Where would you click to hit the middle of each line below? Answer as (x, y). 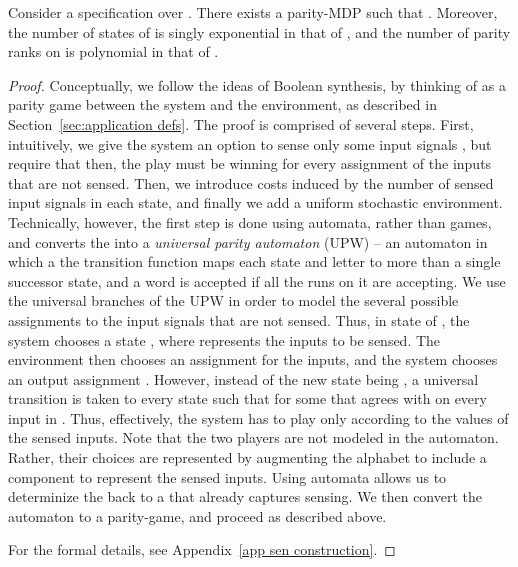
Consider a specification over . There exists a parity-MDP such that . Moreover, (253, 12)
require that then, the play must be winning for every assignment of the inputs (250, 163)
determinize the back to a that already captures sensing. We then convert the (245, 496)
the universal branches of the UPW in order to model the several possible (233, 300)
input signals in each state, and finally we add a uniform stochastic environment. (255, 202)
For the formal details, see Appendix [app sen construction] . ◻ (202, 549)
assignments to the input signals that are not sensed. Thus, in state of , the (239, 319)
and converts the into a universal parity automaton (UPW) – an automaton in (248, 241)
